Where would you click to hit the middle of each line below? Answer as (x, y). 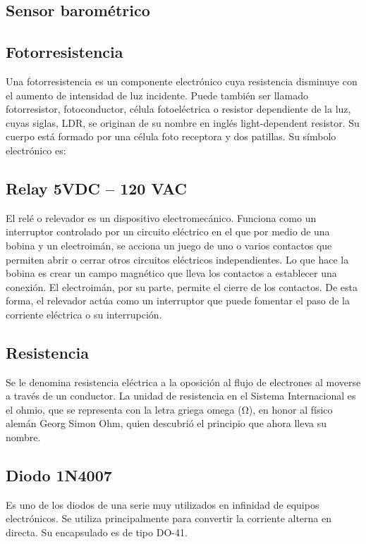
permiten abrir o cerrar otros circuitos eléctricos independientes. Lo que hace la (177, 259)
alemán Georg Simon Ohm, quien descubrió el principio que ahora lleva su (166, 423)
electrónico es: (36, 150)
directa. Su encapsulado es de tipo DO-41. (97, 532)
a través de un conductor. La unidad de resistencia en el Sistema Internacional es (181, 396)
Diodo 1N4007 (59, 475)
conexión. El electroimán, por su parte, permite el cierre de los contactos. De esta (182, 286)
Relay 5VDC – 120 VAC (97, 188)
